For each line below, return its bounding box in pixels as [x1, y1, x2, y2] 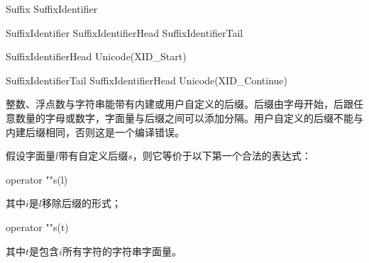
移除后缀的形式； [42, 196, 122, 211]
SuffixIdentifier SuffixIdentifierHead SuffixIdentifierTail [6, 25, 243, 40]
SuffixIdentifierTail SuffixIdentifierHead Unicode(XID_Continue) [6, 72, 287, 87]
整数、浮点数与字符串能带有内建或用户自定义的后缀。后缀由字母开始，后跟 [6, 96, 353, 111]
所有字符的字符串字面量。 [62, 243, 182, 258]
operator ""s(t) [6, 219, 69, 234]
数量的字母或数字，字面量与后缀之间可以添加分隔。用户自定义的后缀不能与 [15, 110, 363, 125]
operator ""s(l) [6, 172, 68, 186]
